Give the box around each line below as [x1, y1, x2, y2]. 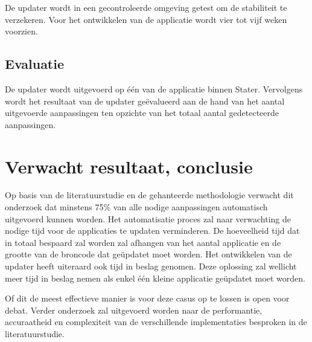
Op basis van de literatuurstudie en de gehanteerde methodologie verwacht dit [5, 189, 294, 201]
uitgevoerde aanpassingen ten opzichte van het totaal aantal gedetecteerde [5, 106, 279, 119]
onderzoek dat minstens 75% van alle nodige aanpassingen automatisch [5, 201, 268, 213]
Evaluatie [5, 54, 65, 73]
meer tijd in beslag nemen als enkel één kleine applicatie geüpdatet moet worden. [5, 271, 305, 284]
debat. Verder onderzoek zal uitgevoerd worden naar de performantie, [5, 303, 263, 316]
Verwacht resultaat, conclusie [5, 153, 253, 178]
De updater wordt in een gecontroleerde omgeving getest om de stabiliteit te [5, 1, 287, 13]
